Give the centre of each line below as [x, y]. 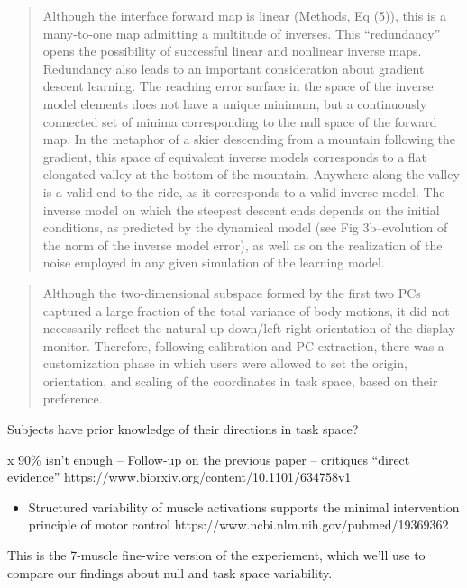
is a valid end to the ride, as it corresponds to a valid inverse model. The [244, 191]
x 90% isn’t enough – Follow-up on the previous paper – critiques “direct [209, 459]
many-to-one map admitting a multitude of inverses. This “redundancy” [242, 33]
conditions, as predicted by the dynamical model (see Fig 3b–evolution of [245, 227]
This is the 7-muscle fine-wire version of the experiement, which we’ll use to [216, 555]
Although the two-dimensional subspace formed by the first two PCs [232, 292]
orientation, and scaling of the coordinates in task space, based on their [240, 380]
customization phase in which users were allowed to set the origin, [225, 363]
